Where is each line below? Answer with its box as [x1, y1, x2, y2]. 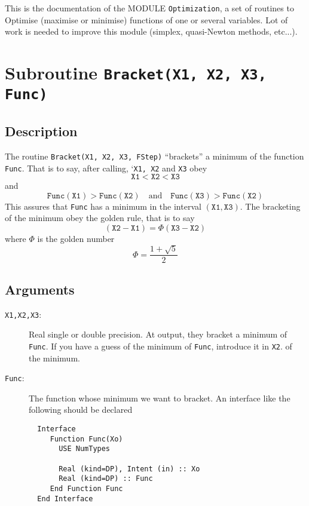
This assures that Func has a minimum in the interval [5, 200, 201, 212]
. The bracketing [240, 200, 301, 212]
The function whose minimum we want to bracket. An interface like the [29, 391, 290, 404]
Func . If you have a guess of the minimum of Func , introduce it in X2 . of [29, 339, 292, 352]
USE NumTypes [59, 444, 111, 453]
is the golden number [37, 232, 115, 245]
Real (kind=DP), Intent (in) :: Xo [59, 464, 200, 473]
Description [5, 122, 78, 140]
